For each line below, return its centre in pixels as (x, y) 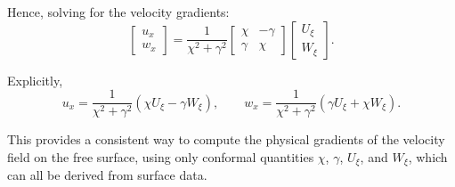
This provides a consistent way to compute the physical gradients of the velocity (226, 139)
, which (428, 156)
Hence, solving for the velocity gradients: (118, 12)
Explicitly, (35, 80)
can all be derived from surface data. (107, 175)
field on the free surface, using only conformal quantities (161, 156)
